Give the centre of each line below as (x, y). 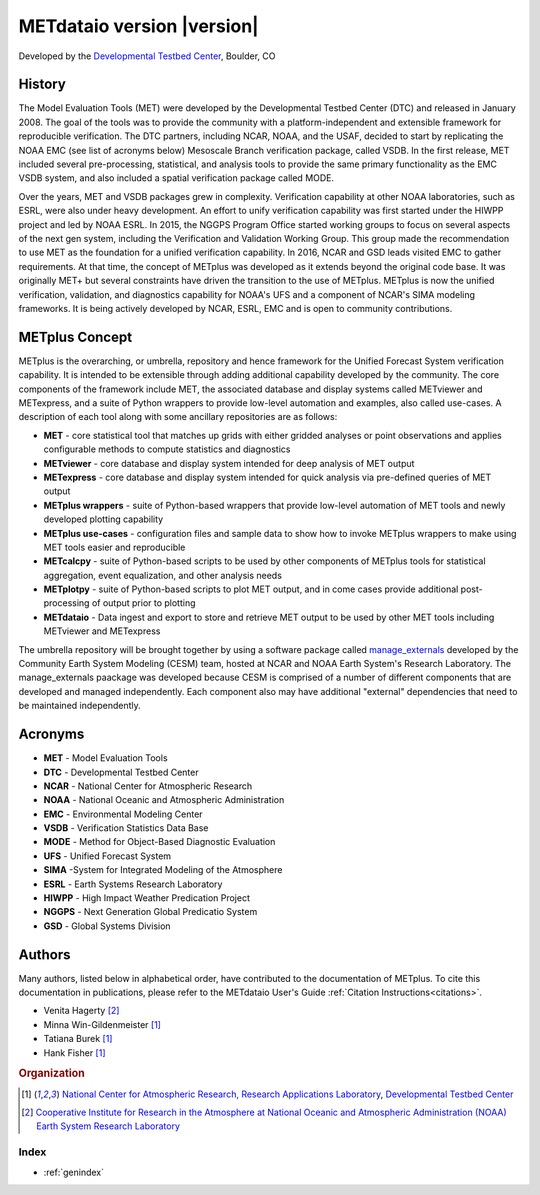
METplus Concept (75, 336)
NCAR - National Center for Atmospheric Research (148, 786)
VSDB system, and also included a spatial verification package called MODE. (176, 178)
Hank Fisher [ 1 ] (74, 1052)
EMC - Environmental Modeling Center (123, 814)
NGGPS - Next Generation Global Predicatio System (150, 912)
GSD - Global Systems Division (107, 926)
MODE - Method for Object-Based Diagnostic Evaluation (159, 842)
